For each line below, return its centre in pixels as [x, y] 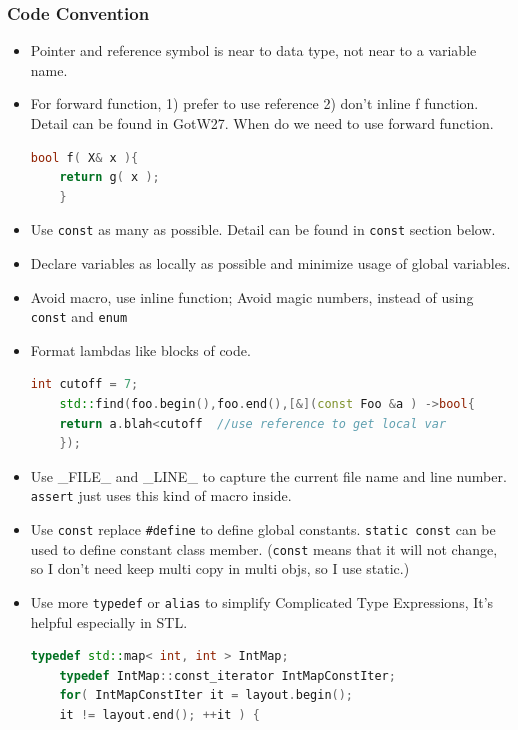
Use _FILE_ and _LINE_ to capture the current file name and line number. [268, 475]
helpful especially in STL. [109, 621]
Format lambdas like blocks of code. [140, 349]
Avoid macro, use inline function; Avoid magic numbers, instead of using [252, 296]
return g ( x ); [109, 177]
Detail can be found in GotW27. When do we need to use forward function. [262, 123]
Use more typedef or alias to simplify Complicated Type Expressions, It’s [262, 602]
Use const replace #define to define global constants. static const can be [263, 529]
